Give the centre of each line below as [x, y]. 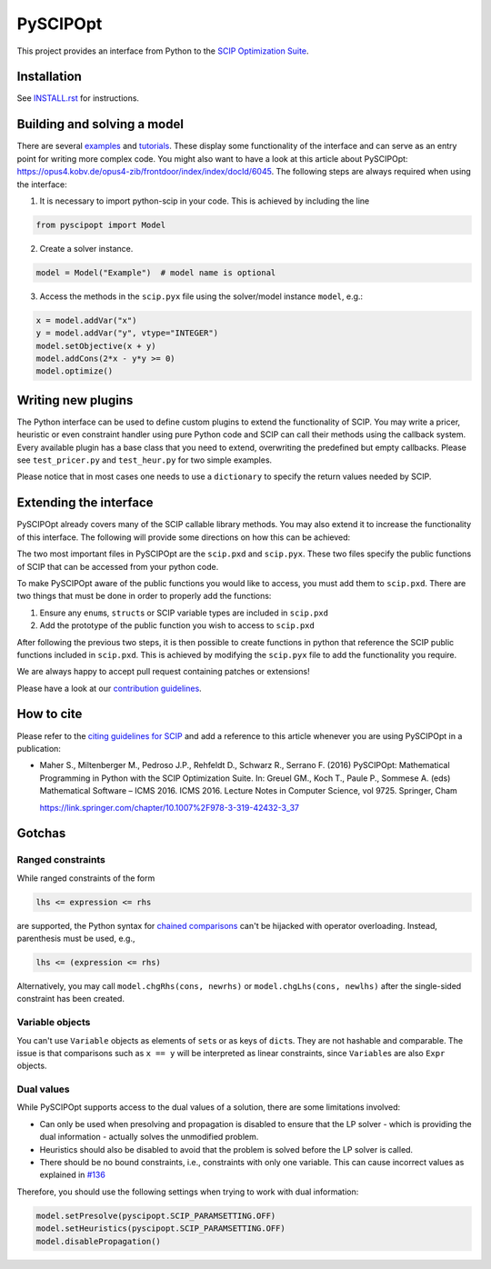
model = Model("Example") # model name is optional [156, 272]
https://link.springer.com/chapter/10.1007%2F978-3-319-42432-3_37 [170, 807]
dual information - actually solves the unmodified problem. [149, 1137]
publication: [39, 748]
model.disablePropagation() [98, 1241]
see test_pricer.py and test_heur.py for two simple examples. [145, 460]
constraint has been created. [70, 999]
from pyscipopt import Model [101, 225]
